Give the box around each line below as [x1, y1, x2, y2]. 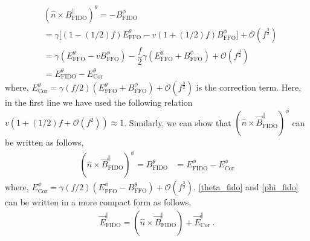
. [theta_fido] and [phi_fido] [193, 181, 299, 193]
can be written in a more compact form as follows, [5, 196, 192, 208]
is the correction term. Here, [196, 81, 302, 94]
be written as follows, [5, 136, 84, 149]
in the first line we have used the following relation [5, 96, 193, 109]
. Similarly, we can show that [124, 116, 231, 129]
